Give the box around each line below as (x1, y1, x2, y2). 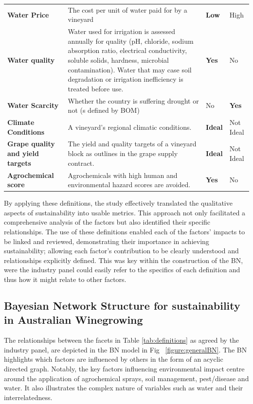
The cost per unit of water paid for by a (68, 4, 187, 15)
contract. (68, 158, 94, 168)
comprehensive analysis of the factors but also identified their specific (4, 217, 211, 227)
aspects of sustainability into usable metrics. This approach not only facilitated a (4, 207, 246, 217)
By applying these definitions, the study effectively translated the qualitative (4, 198, 233, 208)
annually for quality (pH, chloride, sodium (68, 35, 194, 46)
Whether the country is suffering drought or (68, 95, 199, 105)
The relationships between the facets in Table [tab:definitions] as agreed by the (4, 335, 239, 345)
